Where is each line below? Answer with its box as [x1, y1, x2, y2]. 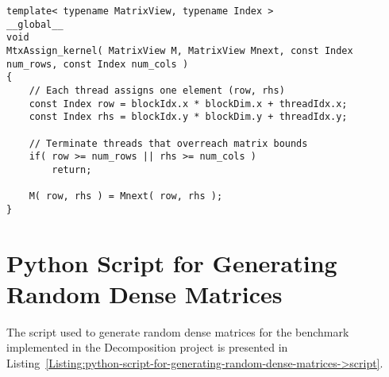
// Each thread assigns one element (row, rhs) [29, 84, 285, 96]
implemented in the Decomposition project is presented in [6, 339, 288, 356]
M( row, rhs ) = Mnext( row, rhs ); [29, 190, 223, 202]
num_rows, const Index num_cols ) [6, 58, 189, 70]
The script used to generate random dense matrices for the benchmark [6, 323, 349, 340]
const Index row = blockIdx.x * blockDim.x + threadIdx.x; [29, 98, 348, 110]
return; [52, 163, 92, 175]
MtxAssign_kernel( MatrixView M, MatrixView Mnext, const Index [6, 44, 353, 56]
